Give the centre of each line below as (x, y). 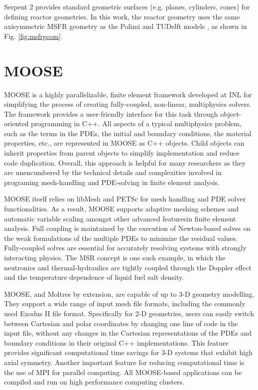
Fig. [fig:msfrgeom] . (33, 36)
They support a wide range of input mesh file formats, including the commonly (125, 303)
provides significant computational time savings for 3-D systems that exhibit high (128, 352)
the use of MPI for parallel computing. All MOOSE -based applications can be (123, 372)
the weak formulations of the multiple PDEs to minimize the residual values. (121, 238)
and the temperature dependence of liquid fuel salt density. (94, 277)
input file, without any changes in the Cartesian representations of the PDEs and (128, 333)
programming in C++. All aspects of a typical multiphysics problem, (136, 123)
